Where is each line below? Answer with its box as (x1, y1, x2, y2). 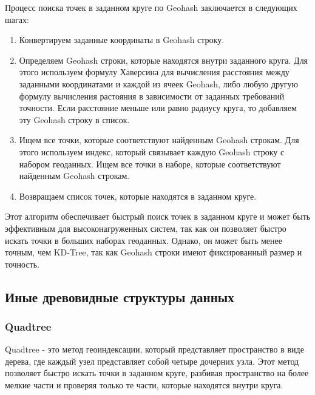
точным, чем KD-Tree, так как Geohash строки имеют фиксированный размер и (5, 246, 302, 258)
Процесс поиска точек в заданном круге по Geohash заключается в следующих (5, 1, 297, 13)
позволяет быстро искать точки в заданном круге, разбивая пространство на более (5, 366, 309, 379)
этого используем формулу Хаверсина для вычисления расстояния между (19, 66, 290, 78)
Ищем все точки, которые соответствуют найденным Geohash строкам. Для (19, 133, 299, 146)
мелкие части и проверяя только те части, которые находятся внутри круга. (5, 379, 283, 391)
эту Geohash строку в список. (19, 113, 130, 126)
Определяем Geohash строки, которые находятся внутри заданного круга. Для (19, 53, 308, 66)
